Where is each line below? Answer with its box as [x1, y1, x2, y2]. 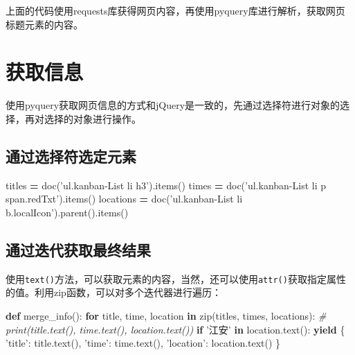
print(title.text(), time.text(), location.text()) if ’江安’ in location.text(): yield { [6, 322, 345, 336]
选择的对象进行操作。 [44, 111, 141, 125]
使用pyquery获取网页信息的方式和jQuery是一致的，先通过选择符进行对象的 [6, 98, 340, 112]
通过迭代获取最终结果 [6, 239, 151, 260]
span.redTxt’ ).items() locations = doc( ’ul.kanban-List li [6, 191, 243, 206]
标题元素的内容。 [6, 17, 83, 31]
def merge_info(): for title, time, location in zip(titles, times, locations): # [6, 308, 327, 322]
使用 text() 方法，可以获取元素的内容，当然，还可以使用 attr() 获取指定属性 [6, 271, 346, 286]
